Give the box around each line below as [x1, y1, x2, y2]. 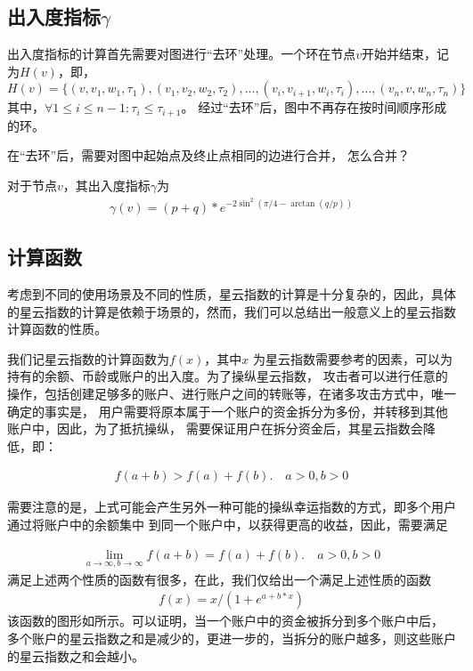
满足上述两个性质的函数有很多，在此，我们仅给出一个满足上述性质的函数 [7, 570, 431, 588]
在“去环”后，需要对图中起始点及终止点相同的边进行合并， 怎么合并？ [7, 146, 410, 165]
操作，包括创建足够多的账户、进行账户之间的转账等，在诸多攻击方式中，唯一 [7, 384, 456, 402]
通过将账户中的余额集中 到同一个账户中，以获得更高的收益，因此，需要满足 [7, 514, 448, 533]
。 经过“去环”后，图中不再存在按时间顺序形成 [181, 98, 447, 117]
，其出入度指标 [62, 176, 151, 195]
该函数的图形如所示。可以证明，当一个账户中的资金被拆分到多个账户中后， [7, 611, 444, 630]
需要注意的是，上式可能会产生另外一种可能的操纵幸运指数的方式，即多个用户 [7, 497, 456, 516]
